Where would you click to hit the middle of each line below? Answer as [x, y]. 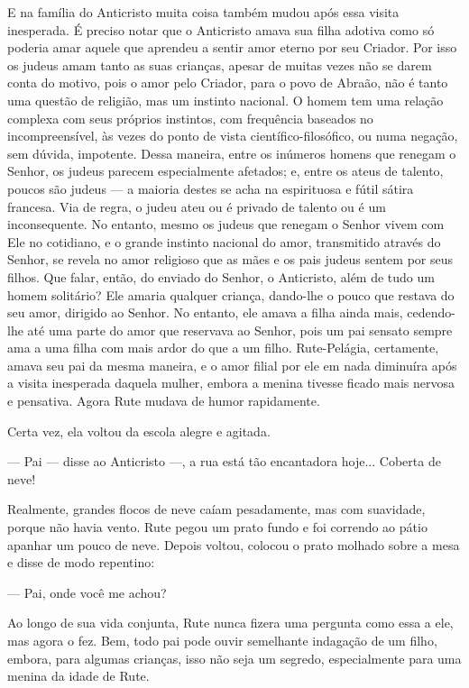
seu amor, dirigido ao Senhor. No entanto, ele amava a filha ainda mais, [205, 312]
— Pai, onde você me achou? [87, 592]
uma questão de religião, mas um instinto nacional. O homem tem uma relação [225, 100]
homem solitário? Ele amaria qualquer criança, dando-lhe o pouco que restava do [231, 294]
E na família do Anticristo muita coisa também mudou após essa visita [203, 12]
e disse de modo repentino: [81, 562]
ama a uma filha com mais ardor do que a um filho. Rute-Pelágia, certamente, [223, 348]
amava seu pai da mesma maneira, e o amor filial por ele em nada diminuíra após [232, 365]
